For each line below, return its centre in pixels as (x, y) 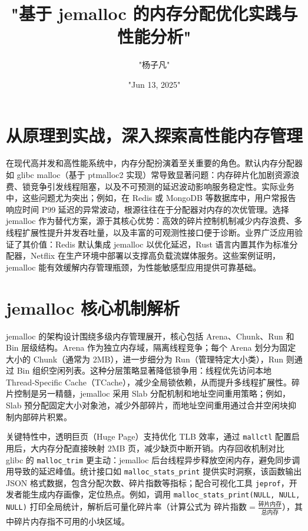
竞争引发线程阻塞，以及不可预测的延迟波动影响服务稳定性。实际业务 (162, 186)
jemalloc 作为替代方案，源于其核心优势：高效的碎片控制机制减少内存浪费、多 (154, 221)
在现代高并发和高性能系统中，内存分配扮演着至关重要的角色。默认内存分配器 (154, 163)
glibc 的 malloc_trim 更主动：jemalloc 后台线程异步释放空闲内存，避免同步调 (153, 459)
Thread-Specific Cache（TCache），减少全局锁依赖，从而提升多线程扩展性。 (149, 382)
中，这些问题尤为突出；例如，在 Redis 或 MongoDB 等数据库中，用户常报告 (151, 198)
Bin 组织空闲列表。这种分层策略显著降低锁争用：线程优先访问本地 (144, 370)
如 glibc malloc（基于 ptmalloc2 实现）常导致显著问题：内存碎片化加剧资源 (149, 175)
